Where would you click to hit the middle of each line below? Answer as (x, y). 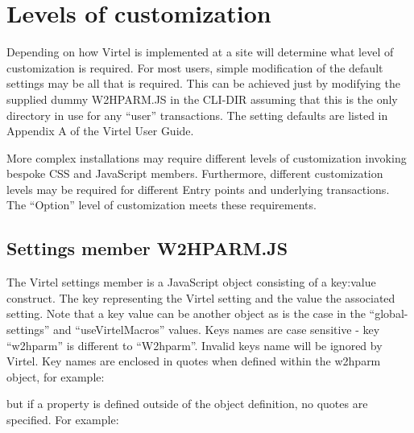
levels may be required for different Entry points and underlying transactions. (198, 189)
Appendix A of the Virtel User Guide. (100, 131)
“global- (389, 313)
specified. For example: (63, 420)
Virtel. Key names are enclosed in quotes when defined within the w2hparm (194, 361)
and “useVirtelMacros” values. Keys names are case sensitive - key (217, 330)
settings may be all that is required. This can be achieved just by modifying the (203, 83)
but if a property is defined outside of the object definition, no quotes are (187, 404)
